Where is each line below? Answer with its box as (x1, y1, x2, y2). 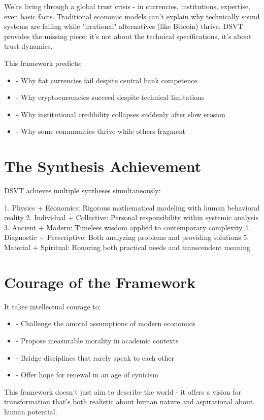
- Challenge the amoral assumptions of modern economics (16, 318, 195, 329)
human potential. (4, 406, 57, 416)
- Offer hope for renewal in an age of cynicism (16, 369, 158, 380)
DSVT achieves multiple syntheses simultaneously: (4, 185, 161, 196)
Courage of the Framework (4, 271, 196, 292)
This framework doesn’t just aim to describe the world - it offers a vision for (4, 386, 242, 397)
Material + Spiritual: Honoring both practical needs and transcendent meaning (4, 242, 250, 253)
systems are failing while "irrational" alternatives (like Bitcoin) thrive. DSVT (4, 21, 243, 31)
